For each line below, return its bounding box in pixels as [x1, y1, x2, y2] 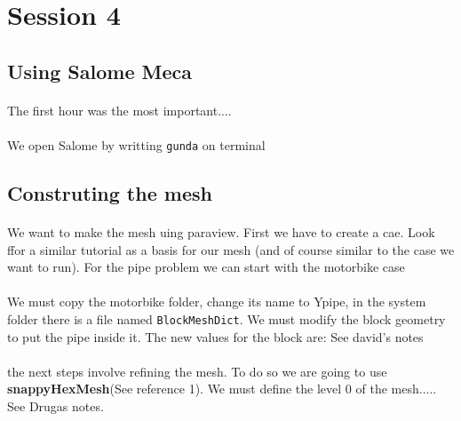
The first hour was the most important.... [7, 100, 232, 119]
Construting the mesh [7, 179, 212, 206]
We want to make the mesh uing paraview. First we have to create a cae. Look [7, 222, 435, 241]
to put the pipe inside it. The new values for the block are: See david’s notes [7, 327, 424, 346]
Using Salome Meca [7, 57, 192, 84]
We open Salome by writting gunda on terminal [7, 135, 266, 154]
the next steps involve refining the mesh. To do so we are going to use [7, 361, 387, 380]
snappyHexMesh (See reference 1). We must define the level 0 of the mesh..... [7, 379, 437, 398]
